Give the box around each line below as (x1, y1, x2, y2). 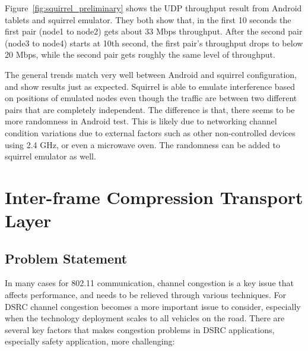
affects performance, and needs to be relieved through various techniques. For (5, 289, 287, 301)
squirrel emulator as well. (5, 150, 96, 162)
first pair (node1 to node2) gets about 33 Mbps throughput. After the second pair (5, 25, 303, 37)
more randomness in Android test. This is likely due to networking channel (5, 115, 277, 127)
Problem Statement (5, 249, 128, 267)
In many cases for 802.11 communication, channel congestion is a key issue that (5, 277, 294, 289)
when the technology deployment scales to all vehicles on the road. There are (5, 312, 285, 324)
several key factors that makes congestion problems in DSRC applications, (5, 323, 275, 336)
